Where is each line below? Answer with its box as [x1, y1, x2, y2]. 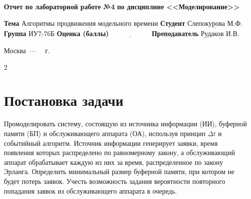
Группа [4, 28, 26, 38]
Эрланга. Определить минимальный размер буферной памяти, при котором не [4, 166, 234, 177]
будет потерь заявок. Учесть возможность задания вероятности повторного [4, 176, 225, 186]
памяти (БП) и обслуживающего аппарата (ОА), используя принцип [4, 128, 206, 138]
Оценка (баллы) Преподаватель [56, 28, 199, 38]
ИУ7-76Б [28, 30, 55, 38]
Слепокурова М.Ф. [187, 20, 243, 27]
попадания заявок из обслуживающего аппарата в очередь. [4, 185, 177, 196]
